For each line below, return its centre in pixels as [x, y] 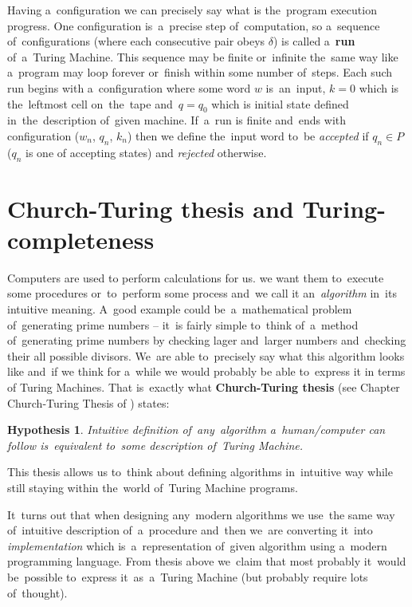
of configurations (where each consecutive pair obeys [136, 41]
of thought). [37, 592]
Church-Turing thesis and [151, 208]
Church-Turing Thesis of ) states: [88, 402]
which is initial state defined [280, 103]
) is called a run [314, 41]
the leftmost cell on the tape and [90, 103]
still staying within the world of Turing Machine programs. [153, 487]
